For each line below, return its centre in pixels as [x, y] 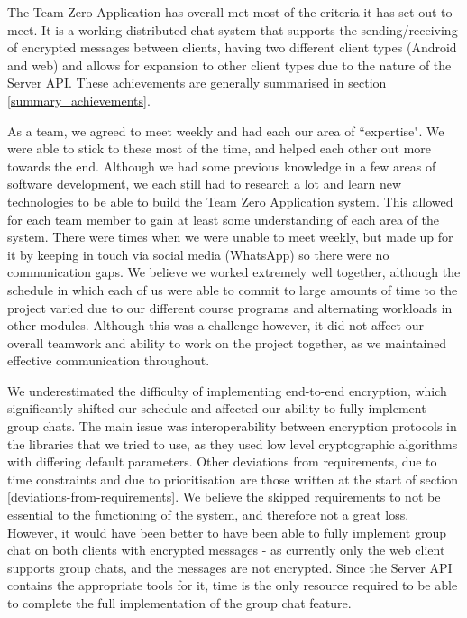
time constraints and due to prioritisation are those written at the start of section [233, 479]
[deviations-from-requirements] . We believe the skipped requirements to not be [224, 497]
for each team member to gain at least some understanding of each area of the [224, 219]
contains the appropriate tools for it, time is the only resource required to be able [233, 585]
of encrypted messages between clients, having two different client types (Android [232, 47]
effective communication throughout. [109, 360]
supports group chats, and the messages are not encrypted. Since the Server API [230, 567]
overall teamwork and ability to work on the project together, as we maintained [227, 342]
